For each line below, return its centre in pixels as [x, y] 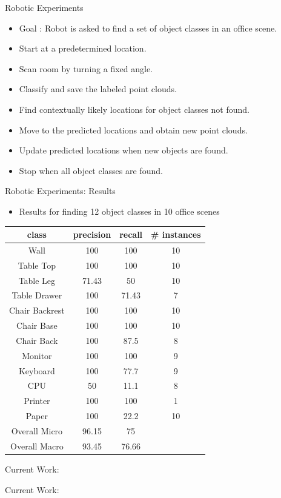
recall [131, 234]
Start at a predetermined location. [83, 48]
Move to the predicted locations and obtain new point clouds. [133, 130]
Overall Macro [37, 446]
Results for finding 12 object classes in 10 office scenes [119, 211]
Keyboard [37, 370]
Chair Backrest [37, 310]
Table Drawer [37, 295]
